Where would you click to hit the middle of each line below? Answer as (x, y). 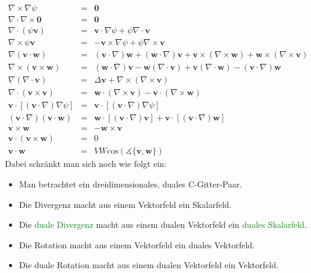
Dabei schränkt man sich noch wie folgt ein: (86, 164)
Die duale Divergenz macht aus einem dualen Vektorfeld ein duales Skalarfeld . (163, 224)
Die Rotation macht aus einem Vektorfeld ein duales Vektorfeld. (137, 244)
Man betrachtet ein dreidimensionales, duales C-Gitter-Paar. (131, 184)
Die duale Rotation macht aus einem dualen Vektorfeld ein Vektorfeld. (149, 265)
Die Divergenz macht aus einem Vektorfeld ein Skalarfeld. (125, 204)
